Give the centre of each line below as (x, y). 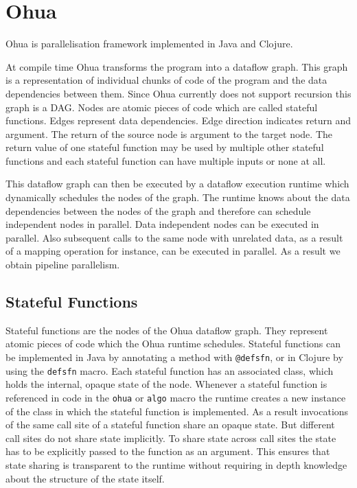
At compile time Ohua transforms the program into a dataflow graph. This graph (177, 66)
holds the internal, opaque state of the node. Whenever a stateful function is (166, 384)
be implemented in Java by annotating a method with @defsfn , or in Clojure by (174, 357)
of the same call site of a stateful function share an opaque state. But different (170, 425)
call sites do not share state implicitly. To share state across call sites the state (171, 438)
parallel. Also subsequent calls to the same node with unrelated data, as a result (174, 237)
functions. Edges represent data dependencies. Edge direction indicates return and (178, 120)
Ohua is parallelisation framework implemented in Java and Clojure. (149, 44)
